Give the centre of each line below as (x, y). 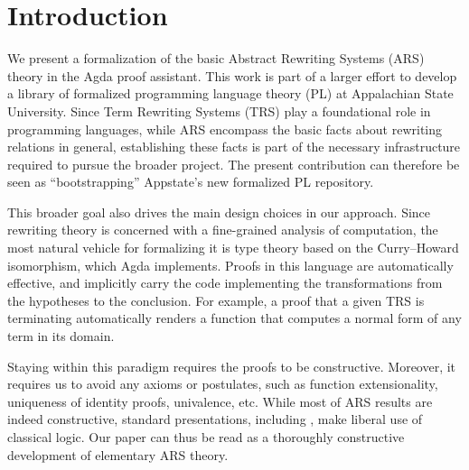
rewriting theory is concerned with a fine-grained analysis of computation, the (223, 230)
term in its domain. (61, 336)
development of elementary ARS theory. (118, 454)
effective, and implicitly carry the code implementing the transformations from (225, 283)
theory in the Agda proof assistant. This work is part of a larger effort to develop (232, 75)
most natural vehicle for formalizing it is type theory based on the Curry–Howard (233, 248)
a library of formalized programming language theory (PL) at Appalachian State (230, 93)
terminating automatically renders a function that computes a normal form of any (234, 318)
